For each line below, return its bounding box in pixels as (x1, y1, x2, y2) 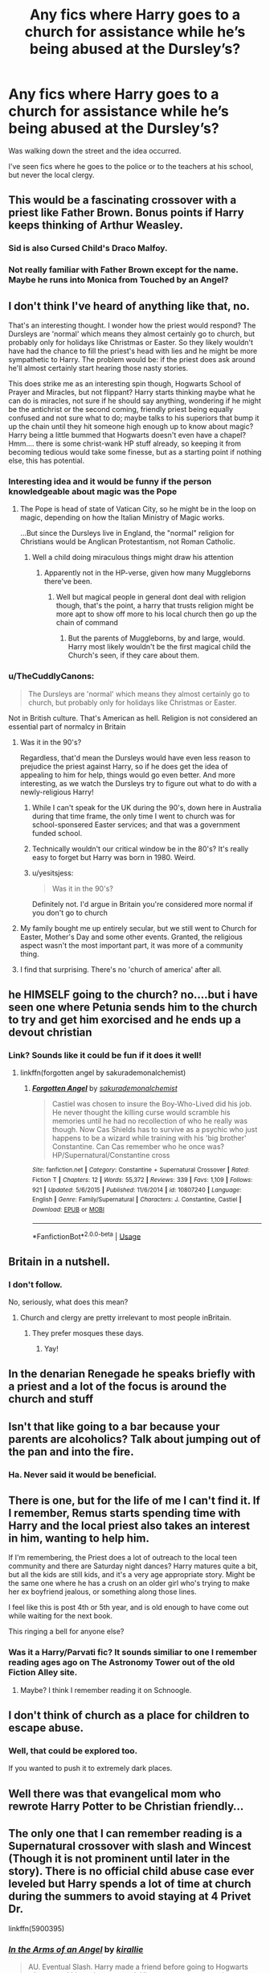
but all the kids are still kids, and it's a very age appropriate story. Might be (8, 1570, 256, 1580)
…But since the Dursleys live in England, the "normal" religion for (19, 529, 235, 538)
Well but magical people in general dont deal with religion (55, 592, 247, 602)
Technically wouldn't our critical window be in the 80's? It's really (31, 843, 249, 854)
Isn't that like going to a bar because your (8, 1419, 220, 1433)
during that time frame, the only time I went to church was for (31, 811, 235, 821)
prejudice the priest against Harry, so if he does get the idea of (19, 761, 228, 771)
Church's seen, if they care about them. (67, 650, 199, 661)
